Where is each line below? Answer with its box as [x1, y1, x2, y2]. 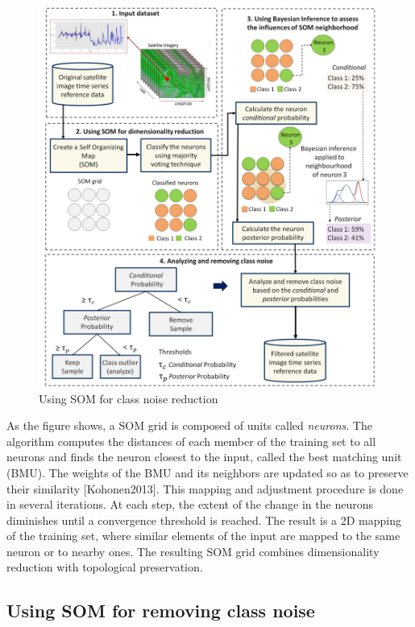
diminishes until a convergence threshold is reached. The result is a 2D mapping [6, 511, 402, 528]
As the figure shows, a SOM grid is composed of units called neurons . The [6, 417, 372, 434]
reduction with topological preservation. [6, 559, 203, 575]
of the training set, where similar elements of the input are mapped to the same [6, 527, 400, 544]
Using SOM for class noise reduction [39, 390, 218, 406]
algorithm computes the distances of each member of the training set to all [6, 432, 376, 449]
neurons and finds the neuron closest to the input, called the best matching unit [6, 448, 402, 465]
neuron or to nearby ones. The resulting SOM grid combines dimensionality [6, 542, 380, 559]
